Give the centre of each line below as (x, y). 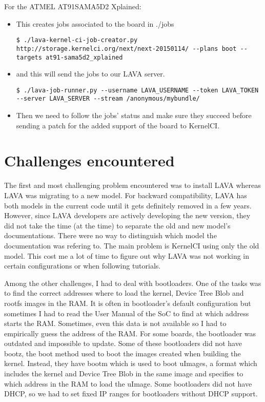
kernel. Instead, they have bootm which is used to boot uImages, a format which (131, 363)
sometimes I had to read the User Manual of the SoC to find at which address (127, 313)
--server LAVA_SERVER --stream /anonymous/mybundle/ (108, 99)
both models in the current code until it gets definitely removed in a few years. (128, 205)
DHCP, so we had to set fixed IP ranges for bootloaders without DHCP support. (131, 394)
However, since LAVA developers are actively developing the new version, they (127, 215)
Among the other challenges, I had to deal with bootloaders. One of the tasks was (133, 283)
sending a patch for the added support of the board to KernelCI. (118, 125)
